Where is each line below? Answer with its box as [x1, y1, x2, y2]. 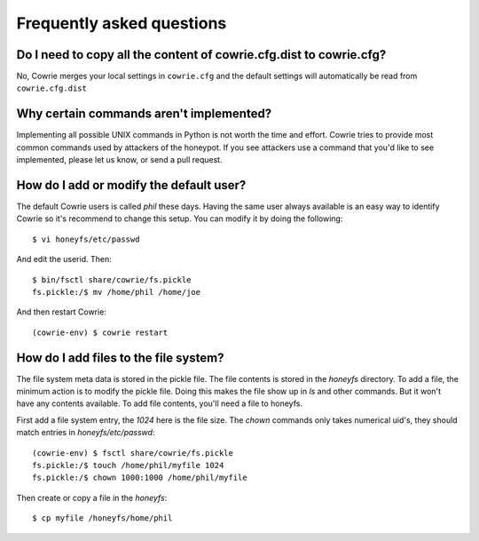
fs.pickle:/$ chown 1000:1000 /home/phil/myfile [32, 473, 247, 483]
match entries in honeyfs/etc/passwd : [16, 427, 155, 438]
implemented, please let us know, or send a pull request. [16, 155, 223, 165]
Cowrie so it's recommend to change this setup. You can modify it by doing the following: [16, 213, 343, 224]
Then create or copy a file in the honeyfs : [16, 492, 168, 503]
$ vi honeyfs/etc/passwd [32, 234, 140, 244]
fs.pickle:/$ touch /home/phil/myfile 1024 [32, 460, 224, 471]
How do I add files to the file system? [16, 350, 224, 365]
